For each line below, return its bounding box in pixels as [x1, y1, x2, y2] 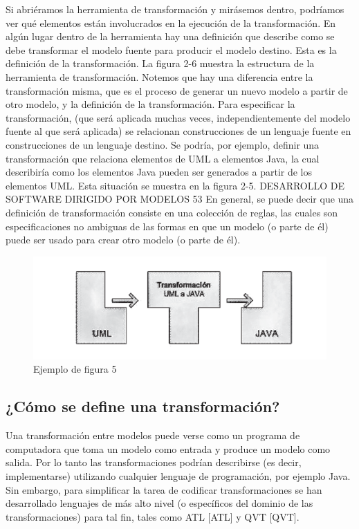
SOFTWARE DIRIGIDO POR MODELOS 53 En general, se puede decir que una [6, 192, 354, 206]
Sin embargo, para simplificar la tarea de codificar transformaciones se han [6, 482, 322, 496]
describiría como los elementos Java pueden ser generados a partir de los [6, 165, 313, 179]
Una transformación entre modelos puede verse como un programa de [6, 428, 300, 443]
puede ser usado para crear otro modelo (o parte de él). [6, 232, 241, 247]
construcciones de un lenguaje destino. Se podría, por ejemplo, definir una [6, 137, 320, 151]
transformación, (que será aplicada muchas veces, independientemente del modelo [6, 110, 351, 124]
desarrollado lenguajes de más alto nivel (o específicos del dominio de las [6, 496, 313, 510]
